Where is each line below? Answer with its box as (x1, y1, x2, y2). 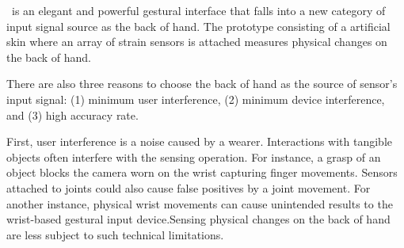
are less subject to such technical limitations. (6, 226, 224, 242)
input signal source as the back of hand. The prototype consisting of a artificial (6, 17, 391, 34)
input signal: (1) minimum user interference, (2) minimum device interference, (6, 90, 385, 107)
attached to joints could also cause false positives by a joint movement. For (6, 179, 371, 196)
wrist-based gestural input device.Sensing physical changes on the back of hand (6, 211, 391, 227)
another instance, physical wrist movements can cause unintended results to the (6, 195, 393, 212)
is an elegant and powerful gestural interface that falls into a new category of (11, 2, 386, 18)
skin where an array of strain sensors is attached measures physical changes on (6, 33, 387, 50)
